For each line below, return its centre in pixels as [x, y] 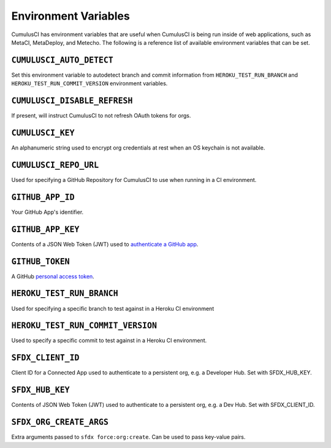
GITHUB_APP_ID [43, 197]
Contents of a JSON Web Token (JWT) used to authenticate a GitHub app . [105, 244]
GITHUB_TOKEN [40, 261]
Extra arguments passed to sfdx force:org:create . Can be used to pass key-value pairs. [128, 437]
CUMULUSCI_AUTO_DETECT [62, 60]
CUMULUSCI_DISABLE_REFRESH [72, 101]
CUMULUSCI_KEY [43, 133]
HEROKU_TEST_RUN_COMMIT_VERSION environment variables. [89, 83]
